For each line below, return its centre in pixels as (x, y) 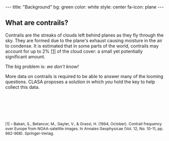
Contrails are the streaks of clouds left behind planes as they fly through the (85, 35)
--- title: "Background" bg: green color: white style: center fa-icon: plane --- (85, 7)
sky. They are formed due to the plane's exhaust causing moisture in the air (84, 40)
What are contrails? (37, 23)
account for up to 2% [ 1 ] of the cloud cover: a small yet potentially (74, 51)
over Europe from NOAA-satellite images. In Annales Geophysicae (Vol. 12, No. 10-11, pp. (84, 129)
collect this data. (23, 87)
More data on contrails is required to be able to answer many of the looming (84, 76)
